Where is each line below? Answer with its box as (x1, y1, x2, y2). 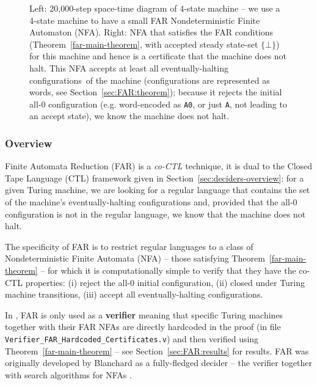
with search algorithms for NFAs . (5, 368, 132, 381)
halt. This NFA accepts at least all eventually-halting (29, 61, 228, 74)
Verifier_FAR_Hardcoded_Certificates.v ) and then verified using (5, 332, 259, 345)
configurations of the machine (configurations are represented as (29, 73, 270, 86)
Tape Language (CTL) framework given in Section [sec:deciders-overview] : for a (5, 171, 304, 184)
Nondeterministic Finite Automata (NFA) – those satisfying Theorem (5, 252, 265, 265)
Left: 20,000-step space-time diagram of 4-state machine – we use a (29, 2, 280, 14)
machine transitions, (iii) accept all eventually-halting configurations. (5, 288, 263, 301)
